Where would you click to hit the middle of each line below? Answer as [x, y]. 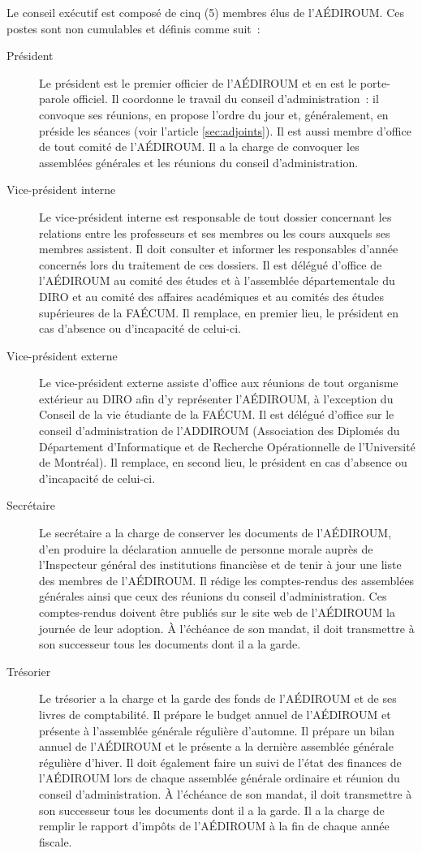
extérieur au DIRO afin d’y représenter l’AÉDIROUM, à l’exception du [216, 398]
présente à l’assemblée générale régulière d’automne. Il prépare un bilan [217, 730]
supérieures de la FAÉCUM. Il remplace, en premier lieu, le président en [219, 312]
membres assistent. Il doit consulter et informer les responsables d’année [219, 249]
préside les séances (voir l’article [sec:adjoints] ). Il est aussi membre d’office [225, 130]
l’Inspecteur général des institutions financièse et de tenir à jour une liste [220, 564]
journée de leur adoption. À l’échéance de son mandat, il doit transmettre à [227, 628]
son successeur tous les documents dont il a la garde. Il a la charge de [212, 810]
